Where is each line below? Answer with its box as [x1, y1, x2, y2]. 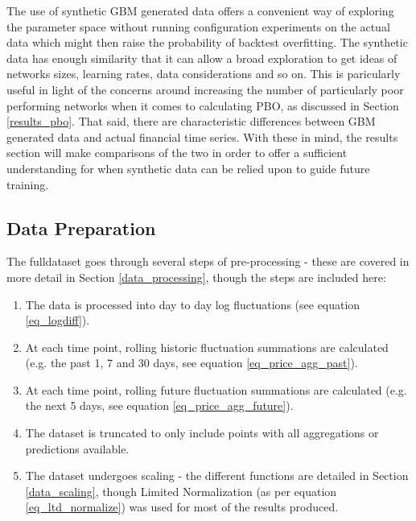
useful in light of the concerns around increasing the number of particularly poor [6, 81, 404, 97]
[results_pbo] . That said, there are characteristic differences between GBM [6, 113, 376, 130]
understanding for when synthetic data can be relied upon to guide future [6, 159, 370, 176]
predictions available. [25, 440, 130, 457]
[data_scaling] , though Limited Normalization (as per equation [25, 482, 337, 499]
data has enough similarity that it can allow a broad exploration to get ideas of [6, 49, 397, 66]
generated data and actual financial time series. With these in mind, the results [6, 128, 398, 145]
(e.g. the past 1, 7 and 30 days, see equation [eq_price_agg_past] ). [25, 354, 358, 371]
